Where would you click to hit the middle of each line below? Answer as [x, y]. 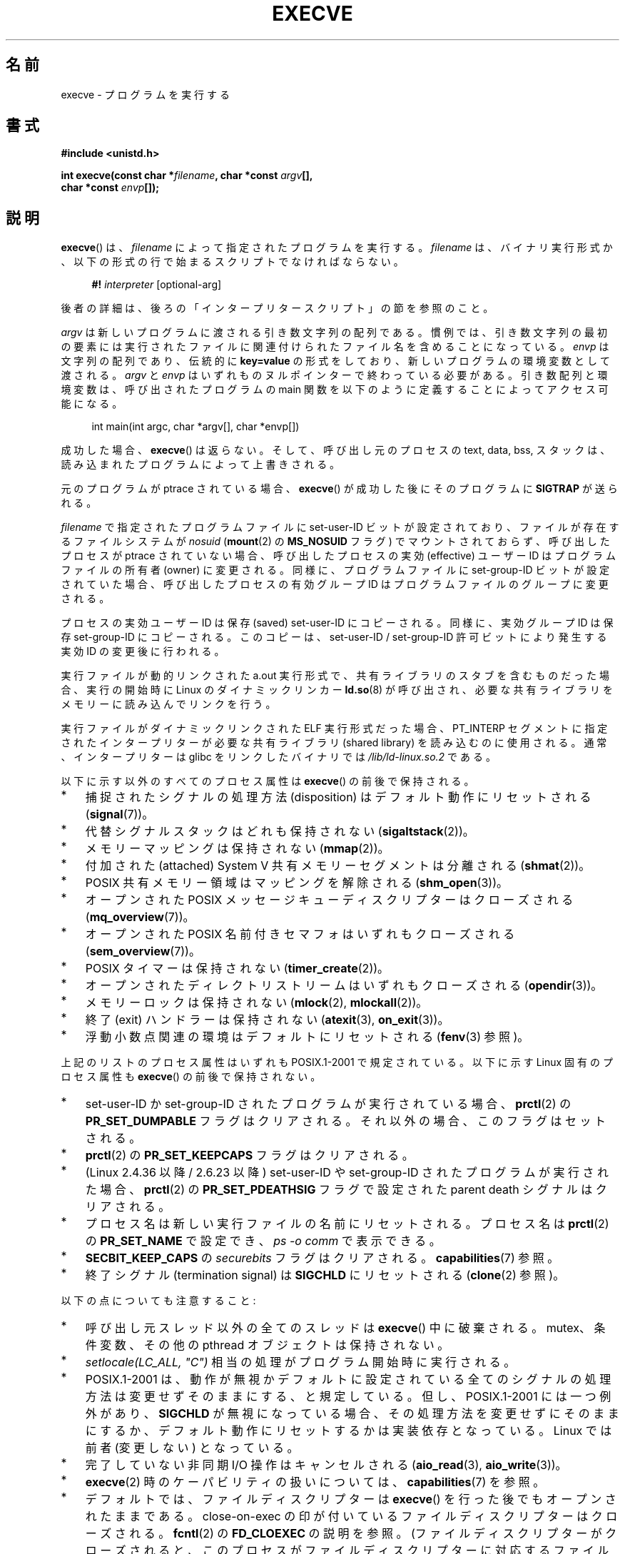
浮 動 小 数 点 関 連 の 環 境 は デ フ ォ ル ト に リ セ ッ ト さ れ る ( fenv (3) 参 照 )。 [307, 1037]
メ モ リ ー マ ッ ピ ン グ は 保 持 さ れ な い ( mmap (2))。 [237, 849]
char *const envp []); [110, 188]
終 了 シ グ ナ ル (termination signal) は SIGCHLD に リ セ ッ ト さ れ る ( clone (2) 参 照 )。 [325, 1275]
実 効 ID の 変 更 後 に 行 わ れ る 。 [143, 651]
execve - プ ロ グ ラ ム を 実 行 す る [145, 94]
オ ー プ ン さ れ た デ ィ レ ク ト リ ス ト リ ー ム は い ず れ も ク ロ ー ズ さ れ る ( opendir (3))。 [344, 986]
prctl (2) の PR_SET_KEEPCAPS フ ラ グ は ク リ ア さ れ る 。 [249, 1156]
